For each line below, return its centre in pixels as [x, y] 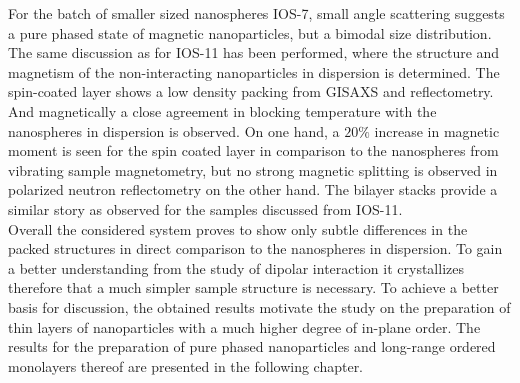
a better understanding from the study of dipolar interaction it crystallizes [236, 267]
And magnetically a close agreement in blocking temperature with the [222, 110]
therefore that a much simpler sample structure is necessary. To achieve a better [253, 287]
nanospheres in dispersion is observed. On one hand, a [174, 130]
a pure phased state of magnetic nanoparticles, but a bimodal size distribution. [250, 32]
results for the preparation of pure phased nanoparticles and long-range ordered [252, 346]
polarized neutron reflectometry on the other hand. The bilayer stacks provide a [253, 189]
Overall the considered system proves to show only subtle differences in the [238, 228]
